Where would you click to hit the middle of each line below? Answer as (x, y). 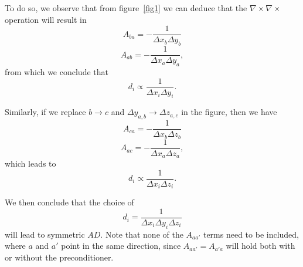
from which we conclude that (57, 71)
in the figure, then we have (229, 112)
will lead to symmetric (45, 234)
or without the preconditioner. (59, 257)
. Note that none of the (142, 234)
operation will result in (46, 19)
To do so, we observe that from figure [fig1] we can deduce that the (126, 8)
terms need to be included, (251, 234)
